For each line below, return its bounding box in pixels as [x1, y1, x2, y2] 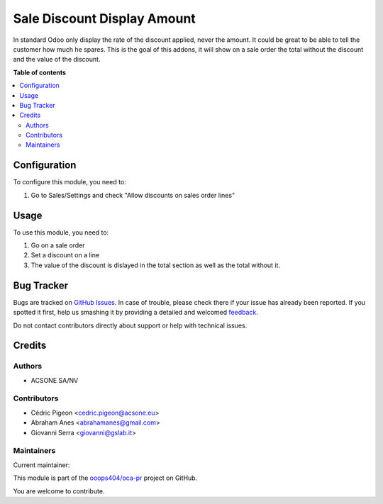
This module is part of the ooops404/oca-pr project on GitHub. [13, 474, 198, 482]
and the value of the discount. [13, 55, 101, 64]
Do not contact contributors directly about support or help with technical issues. [13, 321, 248, 330]
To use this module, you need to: [13, 228, 109, 237]
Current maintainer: [13, 461, 70, 469]
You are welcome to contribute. [13, 486, 105, 495]
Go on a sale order [30, 241, 85, 250]
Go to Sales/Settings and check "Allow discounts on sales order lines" [30, 191, 235, 199]
